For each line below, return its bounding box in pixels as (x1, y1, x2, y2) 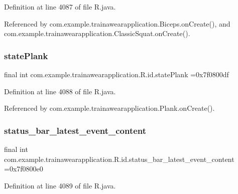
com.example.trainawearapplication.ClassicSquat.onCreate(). (4, 28, 190, 39)
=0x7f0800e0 (4, 163, 43, 174)
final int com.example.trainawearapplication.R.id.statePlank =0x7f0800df (4, 69, 229, 79)
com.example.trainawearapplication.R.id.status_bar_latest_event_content (4, 153, 234, 164)
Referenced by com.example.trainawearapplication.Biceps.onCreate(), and (4, 18, 230, 29)
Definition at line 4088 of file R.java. (4, 86, 116, 96)
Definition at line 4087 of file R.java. (4, 2, 116, 12)
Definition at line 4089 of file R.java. (4, 180, 116, 190)
